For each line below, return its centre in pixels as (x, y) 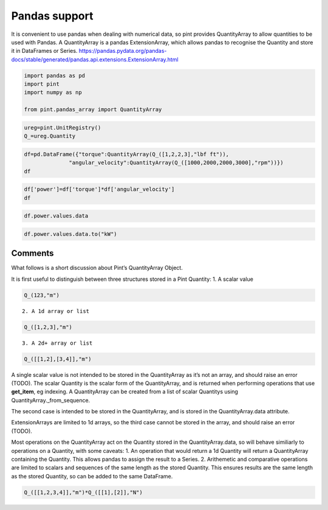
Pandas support (52, 16)
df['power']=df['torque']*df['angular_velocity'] (99, 189)
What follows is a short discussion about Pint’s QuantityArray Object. (97, 268)
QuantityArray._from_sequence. (51, 400)
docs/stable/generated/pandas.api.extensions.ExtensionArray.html (95, 59)
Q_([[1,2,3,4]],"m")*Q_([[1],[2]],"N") (83, 492)
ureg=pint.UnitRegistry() (63, 127)
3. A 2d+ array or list (57, 343)
